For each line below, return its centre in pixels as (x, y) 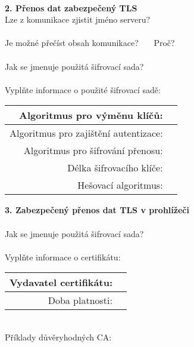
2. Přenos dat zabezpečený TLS (71, 7)
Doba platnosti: (80, 300)
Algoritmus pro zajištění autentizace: (86, 133)
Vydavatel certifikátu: (61, 282)
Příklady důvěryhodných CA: (58, 337)
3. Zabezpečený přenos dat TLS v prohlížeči (97, 210)
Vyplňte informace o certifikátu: (63, 257)
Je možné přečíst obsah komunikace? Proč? (90, 43)
